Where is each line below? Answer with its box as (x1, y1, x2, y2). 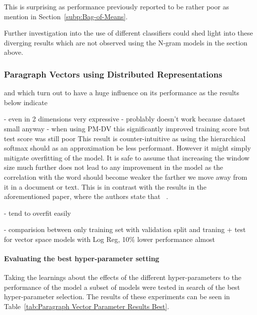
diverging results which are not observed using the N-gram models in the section (4, 37, 248, 47)
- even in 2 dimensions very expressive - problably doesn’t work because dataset (4, 114, 246, 124)
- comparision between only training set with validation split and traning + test (4, 224, 246, 235)
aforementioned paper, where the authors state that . (4, 191, 169, 201)
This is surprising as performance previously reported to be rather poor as (4, 1, 229, 11)
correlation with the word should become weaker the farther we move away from (4, 171, 248, 182)
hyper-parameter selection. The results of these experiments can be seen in (4, 291, 230, 302)
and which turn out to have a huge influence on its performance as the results (4, 87, 240, 98)
